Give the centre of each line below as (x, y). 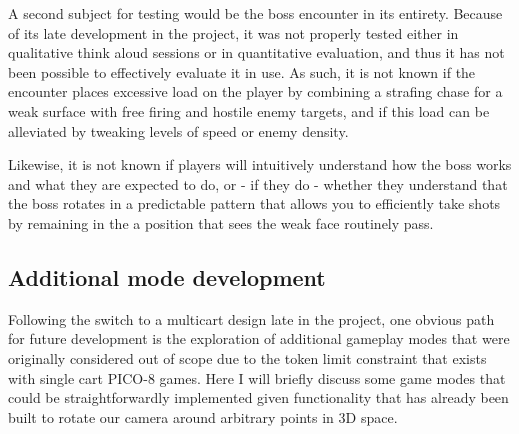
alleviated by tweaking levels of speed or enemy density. (178, 130)
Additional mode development (167, 276)
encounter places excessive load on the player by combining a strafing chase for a (255, 91)
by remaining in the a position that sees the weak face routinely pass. (221, 222)
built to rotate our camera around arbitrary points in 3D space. (203, 416)
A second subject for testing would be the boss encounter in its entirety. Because (255, 13)
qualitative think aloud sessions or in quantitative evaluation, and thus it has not (256, 52)
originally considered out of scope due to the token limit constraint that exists (247, 357)
